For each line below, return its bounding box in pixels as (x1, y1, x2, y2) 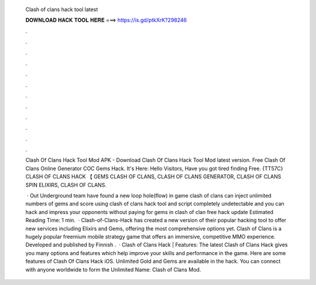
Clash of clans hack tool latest (25, 6, 98, 13)
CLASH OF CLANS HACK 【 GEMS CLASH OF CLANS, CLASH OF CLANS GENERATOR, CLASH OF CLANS (25, 173, 281, 180)
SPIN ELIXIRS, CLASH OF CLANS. (25, 181, 107, 188)
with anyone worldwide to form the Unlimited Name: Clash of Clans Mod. (25, 266, 201, 273)
